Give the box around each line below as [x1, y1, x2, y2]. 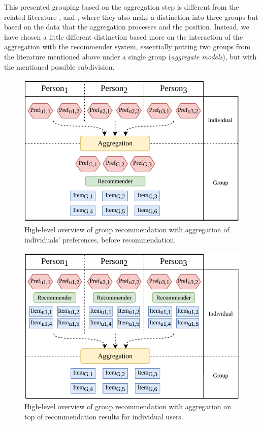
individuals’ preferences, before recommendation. [24, 234, 176, 245]
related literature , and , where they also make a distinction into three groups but [4, 11, 258, 22]
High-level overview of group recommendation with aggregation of [24, 224, 230, 234]
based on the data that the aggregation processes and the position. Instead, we [4, 21, 249, 32]
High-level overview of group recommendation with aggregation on [24, 401, 231, 412]
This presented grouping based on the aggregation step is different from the [4, 2, 239, 12]
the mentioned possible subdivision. [4, 61, 115, 72]
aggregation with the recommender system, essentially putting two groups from [4, 41, 251, 52]
